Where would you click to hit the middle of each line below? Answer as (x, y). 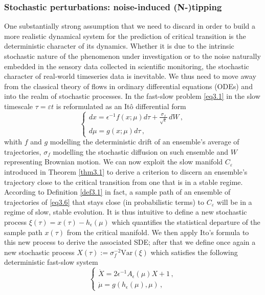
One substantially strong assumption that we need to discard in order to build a (130, 26)
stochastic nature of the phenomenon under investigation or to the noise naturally (132, 56)
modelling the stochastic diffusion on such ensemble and (141, 151)
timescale (19, 106)
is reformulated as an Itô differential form (121, 106)
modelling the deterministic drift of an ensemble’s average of (145, 142)
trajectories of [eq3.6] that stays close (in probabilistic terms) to (104, 202)
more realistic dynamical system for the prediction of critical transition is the (125, 36)
